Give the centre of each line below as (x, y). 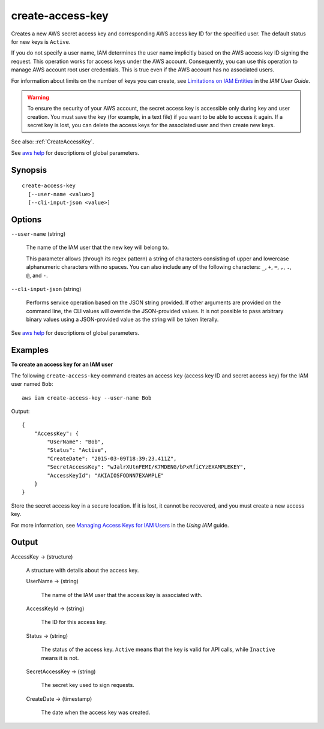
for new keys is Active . (41, 41)
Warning (38, 97)
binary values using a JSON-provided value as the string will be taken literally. (122, 319)
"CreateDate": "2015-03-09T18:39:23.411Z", (112, 458)
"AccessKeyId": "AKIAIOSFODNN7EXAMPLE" (106, 475)
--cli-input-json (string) (46, 289)
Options (26, 219)
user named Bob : (32, 384)
